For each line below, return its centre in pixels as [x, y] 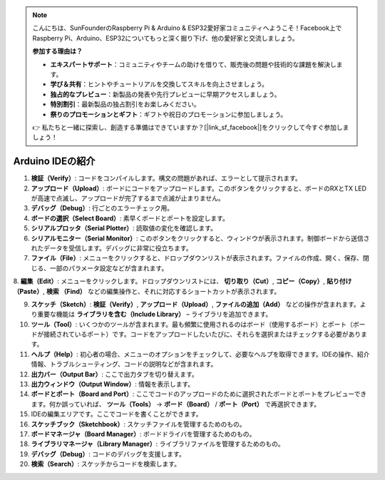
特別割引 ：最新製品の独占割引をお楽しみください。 [125, 104]
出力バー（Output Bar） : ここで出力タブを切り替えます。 [115, 374]
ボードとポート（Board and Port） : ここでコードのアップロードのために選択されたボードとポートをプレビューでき [199, 394]
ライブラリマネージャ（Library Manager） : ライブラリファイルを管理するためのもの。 [158, 444]
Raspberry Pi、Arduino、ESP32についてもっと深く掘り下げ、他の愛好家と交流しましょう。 [165, 38]
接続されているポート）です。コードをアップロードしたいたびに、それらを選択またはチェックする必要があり [202, 335]
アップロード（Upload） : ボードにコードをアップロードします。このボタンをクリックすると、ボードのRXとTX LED [199, 188]
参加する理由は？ [57, 51]
